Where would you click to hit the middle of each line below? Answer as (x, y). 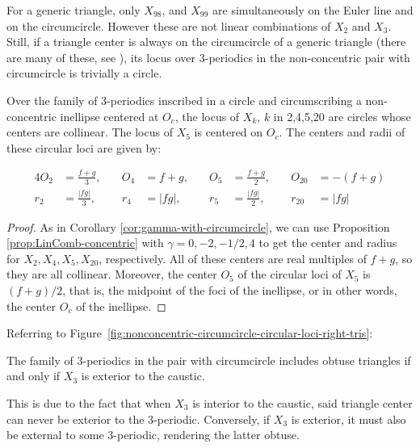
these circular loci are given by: (84, 147)
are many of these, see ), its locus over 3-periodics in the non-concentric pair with (208, 57)
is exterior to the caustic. (143, 376)
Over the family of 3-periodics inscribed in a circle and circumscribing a (184, 100)
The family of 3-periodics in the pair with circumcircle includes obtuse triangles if (209, 360)
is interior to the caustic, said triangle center (302, 403)
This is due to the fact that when (89, 403)
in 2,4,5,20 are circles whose (342, 116)
